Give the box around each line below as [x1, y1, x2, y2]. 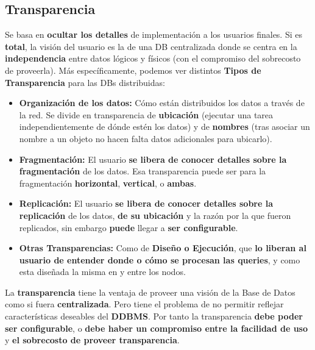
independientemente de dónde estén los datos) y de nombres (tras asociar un [19, 120, 310, 133]
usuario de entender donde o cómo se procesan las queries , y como [19, 253, 300, 266]
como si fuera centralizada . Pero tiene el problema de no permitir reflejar [5, 298, 284, 310]
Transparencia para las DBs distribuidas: [5, 76, 165, 88]
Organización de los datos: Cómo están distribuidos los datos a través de [19, 96, 305, 109]
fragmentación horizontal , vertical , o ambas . [19, 176, 197, 189]
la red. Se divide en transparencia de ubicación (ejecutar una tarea [19, 108, 274, 121]
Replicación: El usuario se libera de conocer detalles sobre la [19, 197, 274, 210]
